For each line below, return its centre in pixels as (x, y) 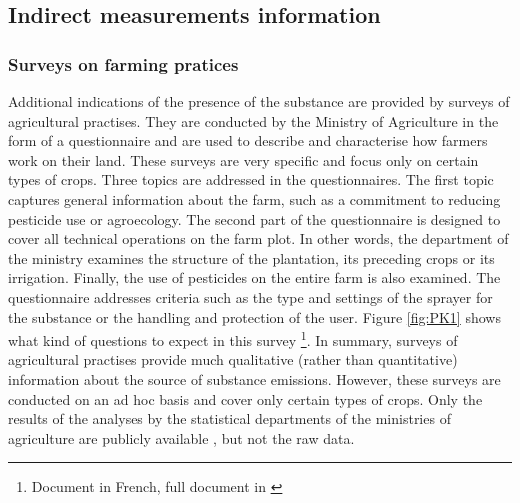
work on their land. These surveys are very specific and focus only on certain (243, 159)
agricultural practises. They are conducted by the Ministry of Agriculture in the (253, 120)
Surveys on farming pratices (123, 63)
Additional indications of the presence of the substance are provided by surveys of (259, 101)
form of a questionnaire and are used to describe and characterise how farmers (248, 140)
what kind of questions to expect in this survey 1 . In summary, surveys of (233, 338)
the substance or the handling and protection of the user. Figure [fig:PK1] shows (254, 316)
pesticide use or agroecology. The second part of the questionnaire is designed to (254, 218)
